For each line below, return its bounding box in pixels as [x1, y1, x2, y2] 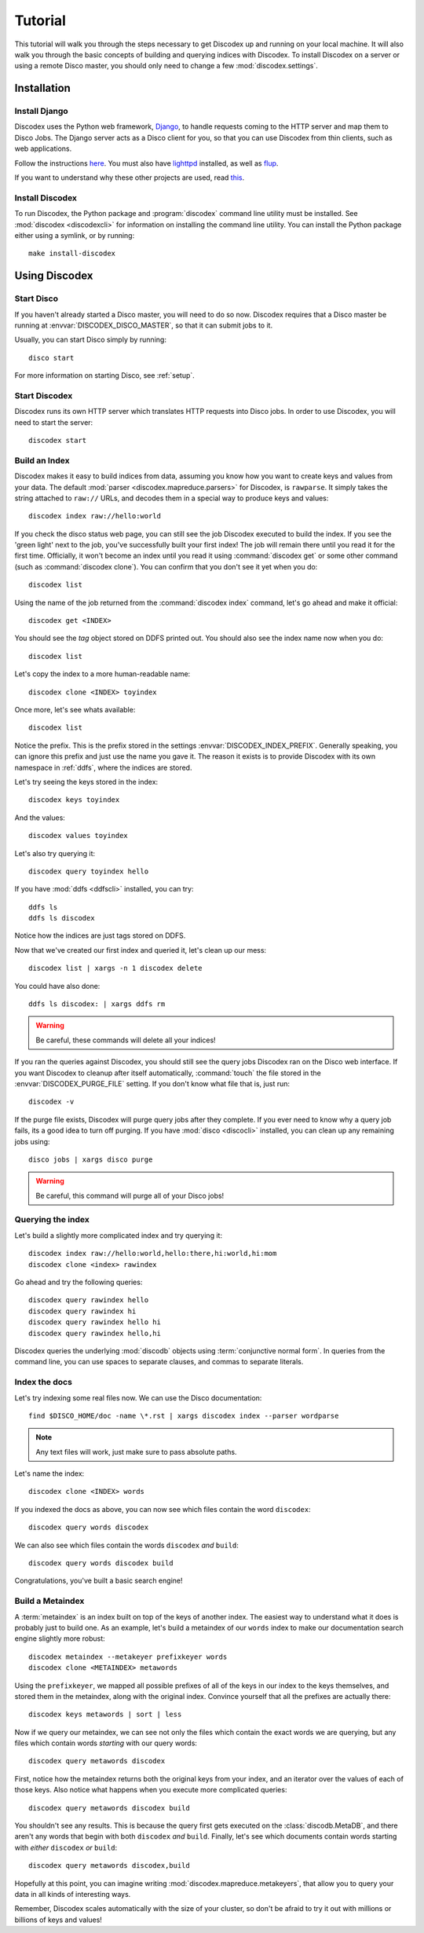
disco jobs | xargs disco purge [28, 1155, 153, 1164]
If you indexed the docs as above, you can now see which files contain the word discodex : [14, 1504, 311, 1514]
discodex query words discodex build [28, 1559, 174, 1568]
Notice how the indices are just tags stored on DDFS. [14, 931, 186, 940]
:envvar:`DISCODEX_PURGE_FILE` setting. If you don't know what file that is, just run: [14, 1078, 291, 1088]
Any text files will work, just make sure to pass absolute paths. [35, 1447, 237, 1456]
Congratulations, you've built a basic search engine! [14, 1576, 183, 1586]
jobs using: [14, 1137, 50, 1146]
